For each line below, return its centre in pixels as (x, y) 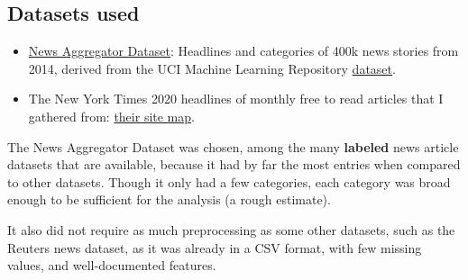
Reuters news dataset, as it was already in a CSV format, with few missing (215, 247)
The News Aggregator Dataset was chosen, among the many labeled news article (233, 146)
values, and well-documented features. (112, 265)
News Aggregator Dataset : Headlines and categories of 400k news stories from (243, 51)
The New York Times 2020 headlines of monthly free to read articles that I (236, 99)
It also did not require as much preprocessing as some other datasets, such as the (231, 229)
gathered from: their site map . (111, 116)
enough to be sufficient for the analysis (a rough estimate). (169, 199)
